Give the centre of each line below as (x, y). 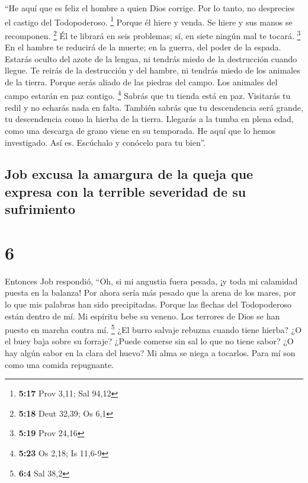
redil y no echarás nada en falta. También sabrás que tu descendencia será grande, (154, 107)
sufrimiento (40, 209)
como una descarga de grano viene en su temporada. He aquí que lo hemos (140, 130)
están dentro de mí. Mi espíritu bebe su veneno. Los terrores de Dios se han (142, 316)
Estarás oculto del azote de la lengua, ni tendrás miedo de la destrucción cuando (151, 58)
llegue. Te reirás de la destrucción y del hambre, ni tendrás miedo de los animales (153, 70)
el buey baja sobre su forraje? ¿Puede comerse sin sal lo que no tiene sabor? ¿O (149, 341)
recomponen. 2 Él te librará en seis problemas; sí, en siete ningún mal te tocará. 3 (153, 34)
